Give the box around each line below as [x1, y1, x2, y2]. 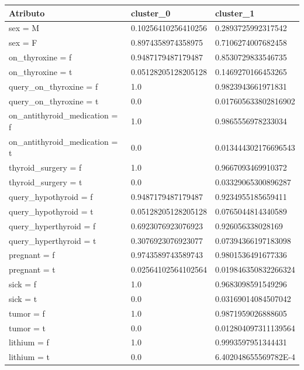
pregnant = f [9, 249, 55, 261]
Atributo [9, 6, 45, 19]
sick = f [9, 278, 37, 290]
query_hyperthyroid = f [9, 219, 96, 232]
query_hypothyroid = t [9, 205, 94, 217]
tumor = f [9, 307, 45, 319]
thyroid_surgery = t [9, 176, 82, 188]
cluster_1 [215, 6, 255, 19]
